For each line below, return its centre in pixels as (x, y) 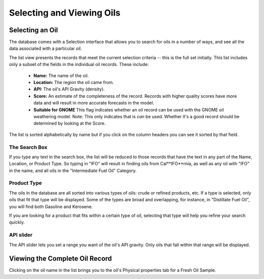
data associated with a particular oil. (45, 48)
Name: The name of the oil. (61, 75)
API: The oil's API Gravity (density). (69, 89)
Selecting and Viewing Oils (65, 13)
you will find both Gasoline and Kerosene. (51, 206)
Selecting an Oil (33, 30)
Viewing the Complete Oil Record (60, 259)
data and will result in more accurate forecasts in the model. (94, 103)
